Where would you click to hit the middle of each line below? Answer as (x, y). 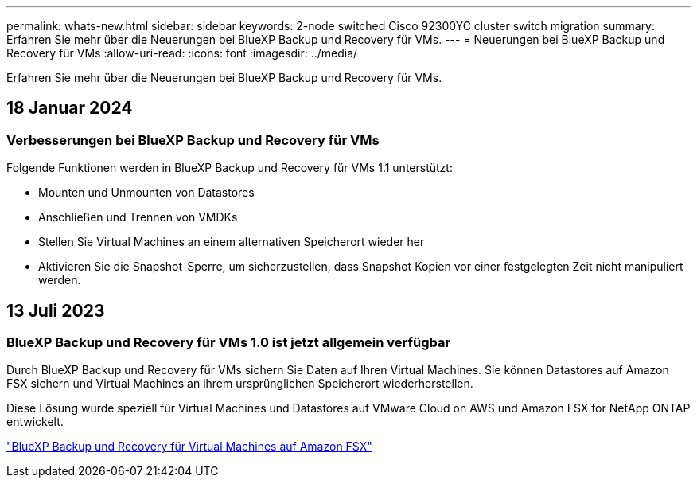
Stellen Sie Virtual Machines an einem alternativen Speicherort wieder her (232, 242)
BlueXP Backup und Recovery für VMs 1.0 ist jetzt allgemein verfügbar (229, 343)
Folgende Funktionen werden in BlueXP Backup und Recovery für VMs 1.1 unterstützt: (230, 168)
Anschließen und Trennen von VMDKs (138, 217)
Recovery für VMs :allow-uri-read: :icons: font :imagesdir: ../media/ (182, 53)
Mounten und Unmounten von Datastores (146, 193)
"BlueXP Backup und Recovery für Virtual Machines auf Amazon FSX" (189, 447)
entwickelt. (35, 422)
